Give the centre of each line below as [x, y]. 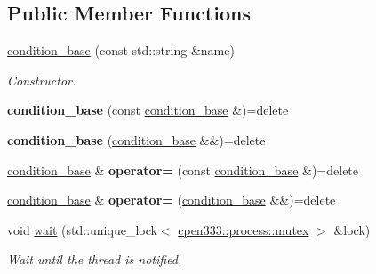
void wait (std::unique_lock [82, 229]
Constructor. [42, 80]
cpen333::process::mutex [244, 229]
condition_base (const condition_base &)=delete [148, 110]
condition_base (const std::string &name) [121, 50]
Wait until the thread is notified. [95, 259]
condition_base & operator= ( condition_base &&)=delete [172, 200]
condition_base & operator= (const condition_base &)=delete [183, 169]
